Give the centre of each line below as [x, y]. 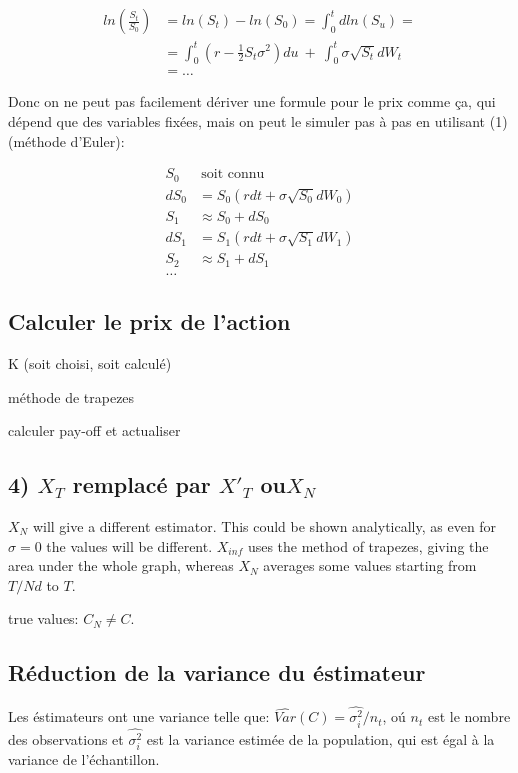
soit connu [233, 174]
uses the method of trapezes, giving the [368, 545]
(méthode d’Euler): [66, 140]
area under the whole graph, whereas [121, 565]
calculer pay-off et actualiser [94, 430]
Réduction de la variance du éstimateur [217, 672]
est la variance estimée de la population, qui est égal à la [320, 738]
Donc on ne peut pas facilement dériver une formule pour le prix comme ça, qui [252, 101]
